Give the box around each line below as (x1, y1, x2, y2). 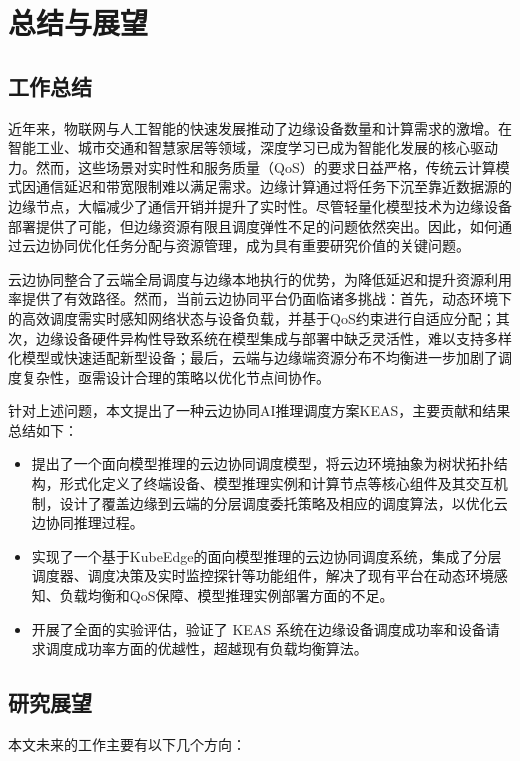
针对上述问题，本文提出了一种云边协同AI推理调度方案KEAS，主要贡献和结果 (8, 400, 511, 421)
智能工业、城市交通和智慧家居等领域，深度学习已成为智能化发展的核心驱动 (8, 137, 498, 158)
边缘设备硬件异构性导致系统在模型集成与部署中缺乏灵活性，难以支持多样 (35, 327, 512, 348)
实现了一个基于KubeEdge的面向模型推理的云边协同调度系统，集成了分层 (31, 545, 502, 566)
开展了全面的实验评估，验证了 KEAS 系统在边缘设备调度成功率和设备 (31, 618, 486, 639)
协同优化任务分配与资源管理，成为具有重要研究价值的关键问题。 (49, 235, 470, 256)
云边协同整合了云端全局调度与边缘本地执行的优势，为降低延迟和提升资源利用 (8, 268, 512, 289)
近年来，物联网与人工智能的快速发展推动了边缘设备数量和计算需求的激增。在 (8, 117, 512, 138)
